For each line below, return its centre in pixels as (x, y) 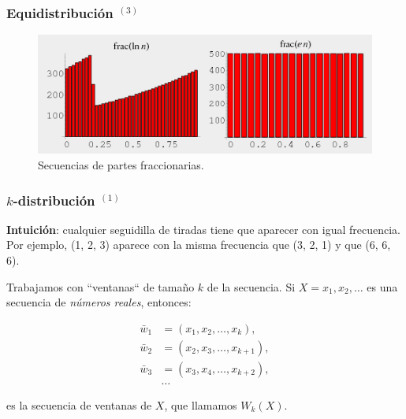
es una (382, 286)
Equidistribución (60, 12)
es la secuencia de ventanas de (79, 404)
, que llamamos (201, 404)
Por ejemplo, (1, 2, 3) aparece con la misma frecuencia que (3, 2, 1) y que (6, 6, (199, 245)
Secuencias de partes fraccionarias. (121, 165)
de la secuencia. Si (251, 286)
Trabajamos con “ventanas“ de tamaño (101, 286)
